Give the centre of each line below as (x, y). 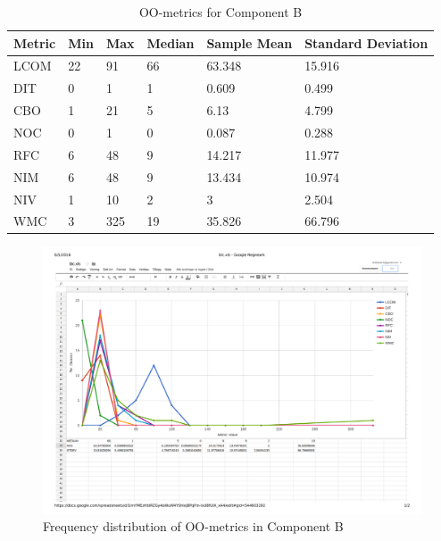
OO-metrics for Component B (220, 12)
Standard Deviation (366, 42)
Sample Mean (250, 42)
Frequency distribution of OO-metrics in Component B (193, 526)
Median (171, 42)
